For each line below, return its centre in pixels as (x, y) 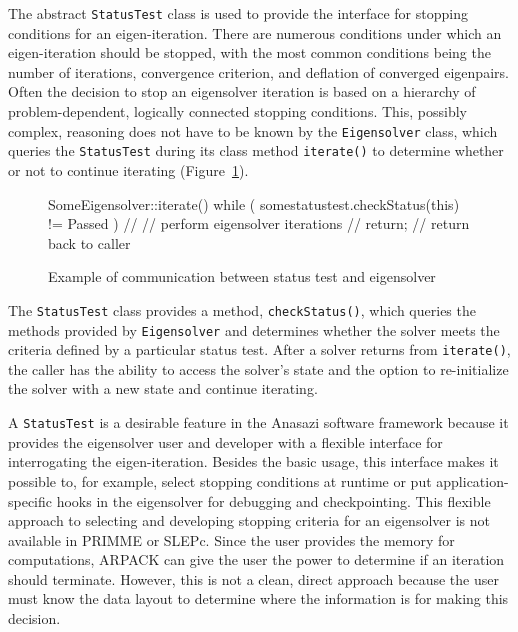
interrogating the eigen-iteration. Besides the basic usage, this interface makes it (253, 461)
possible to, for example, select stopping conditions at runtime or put (220, 480)
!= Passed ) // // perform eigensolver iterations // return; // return (259, 223)
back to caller (89, 242)
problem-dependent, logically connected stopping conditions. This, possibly (237, 111)
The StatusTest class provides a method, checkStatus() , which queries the (242, 309)
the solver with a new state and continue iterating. (163, 388)
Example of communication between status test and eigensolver (242, 276)
